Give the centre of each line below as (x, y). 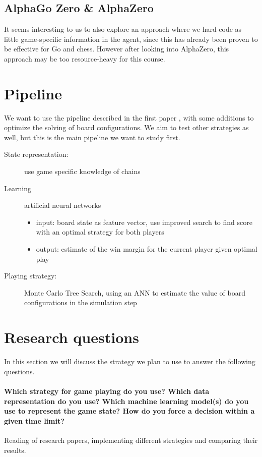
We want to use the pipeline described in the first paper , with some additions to (129, 117)
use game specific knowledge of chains (82, 171)
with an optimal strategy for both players (100, 232)
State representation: (36, 154)
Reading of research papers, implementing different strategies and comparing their (131, 440)
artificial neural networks (63, 205)
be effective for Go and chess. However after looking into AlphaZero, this (117, 49)
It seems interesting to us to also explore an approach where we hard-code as (123, 29)
